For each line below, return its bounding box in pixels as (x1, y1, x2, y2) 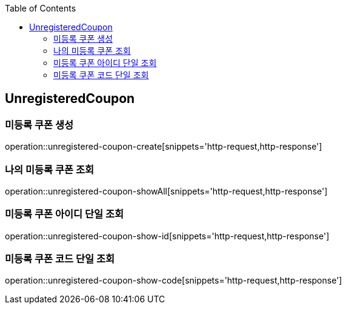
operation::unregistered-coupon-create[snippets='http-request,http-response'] (5, 141, 322, 152)
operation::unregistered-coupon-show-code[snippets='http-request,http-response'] (5, 275, 342, 286)
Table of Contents (5, 3, 76, 13)
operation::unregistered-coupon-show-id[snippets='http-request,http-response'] (5, 230, 330, 241)
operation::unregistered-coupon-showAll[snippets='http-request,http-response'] (5, 185, 328, 196)
